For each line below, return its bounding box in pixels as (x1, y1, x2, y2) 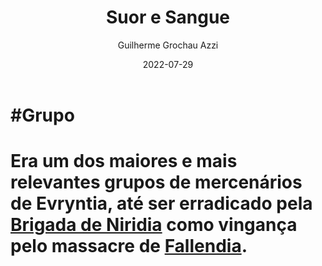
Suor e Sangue (105, 6, 231, 29)
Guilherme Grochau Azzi (117, 39, 219, 51)
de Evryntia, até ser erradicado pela (10, 192, 313, 215)
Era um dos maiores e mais (10, 150, 238, 173)
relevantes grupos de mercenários (10, 171, 303, 194)
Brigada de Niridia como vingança (10, 214, 298, 236)
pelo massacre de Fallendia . (10, 235, 248, 258)
